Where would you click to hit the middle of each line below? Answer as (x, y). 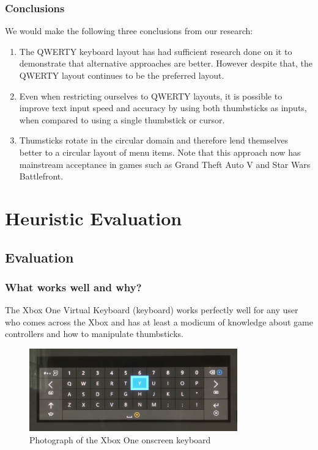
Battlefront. (41, 176)
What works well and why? (73, 287)
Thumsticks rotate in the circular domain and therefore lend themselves (153, 140)
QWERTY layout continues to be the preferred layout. (122, 75)
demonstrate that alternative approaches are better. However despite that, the (166, 63)
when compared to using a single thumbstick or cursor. (122, 119)
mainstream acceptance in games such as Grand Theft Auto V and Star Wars (165, 164)
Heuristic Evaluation (94, 218)
